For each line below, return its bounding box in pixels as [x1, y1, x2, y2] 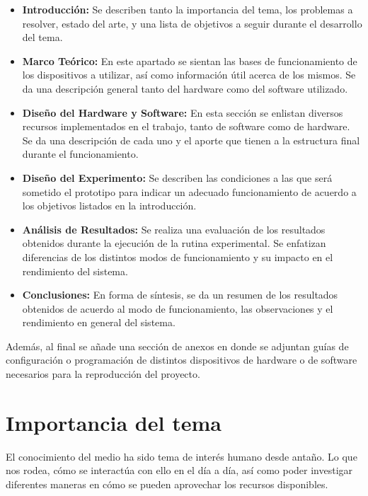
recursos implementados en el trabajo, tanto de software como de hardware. [22, 119, 350, 134]
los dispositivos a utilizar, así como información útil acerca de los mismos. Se [22, 67, 356, 82]
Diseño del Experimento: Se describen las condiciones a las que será [22, 170, 333, 185]
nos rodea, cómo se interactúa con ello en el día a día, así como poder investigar [6, 463, 353, 478]
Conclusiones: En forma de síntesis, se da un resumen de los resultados [22, 287, 338, 302]
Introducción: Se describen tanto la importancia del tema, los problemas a [22, 2, 353, 16]
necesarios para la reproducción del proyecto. [6, 367, 200, 381]
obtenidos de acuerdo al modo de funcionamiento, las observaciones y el [22, 301, 333, 316]
